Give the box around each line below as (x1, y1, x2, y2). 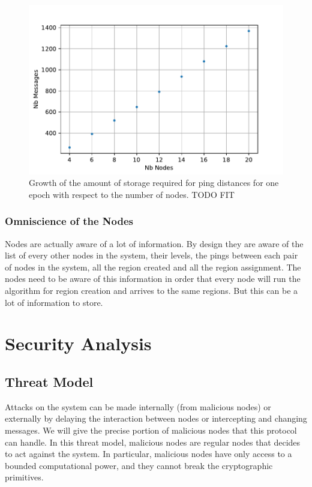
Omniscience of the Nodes (5, 214, 134, 229)
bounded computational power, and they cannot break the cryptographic (5, 459, 273, 471)
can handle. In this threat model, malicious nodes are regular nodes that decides (5, 435, 301, 448)
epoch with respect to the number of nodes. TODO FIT (29, 188, 235, 200)
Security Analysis (5, 331, 152, 356)
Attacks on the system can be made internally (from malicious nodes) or (5, 400, 271, 413)
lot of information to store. (5, 296, 103, 308)
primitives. (5, 471, 44, 483)
